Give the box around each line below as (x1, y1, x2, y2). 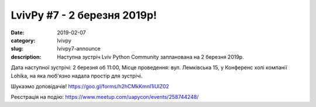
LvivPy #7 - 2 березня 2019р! (11, 9, 157, 22)
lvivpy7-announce (57, 45, 101, 52)
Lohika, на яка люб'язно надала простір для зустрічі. (11, 72, 143, 79)
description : (11, 53, 42, 60)
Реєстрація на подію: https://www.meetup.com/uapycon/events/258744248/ (11, 94, 199, 101)
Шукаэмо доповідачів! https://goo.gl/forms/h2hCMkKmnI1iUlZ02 (11, 83, 170, 90)
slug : (11, 45, 23, 52)
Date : (11, 29, 25, 36)
